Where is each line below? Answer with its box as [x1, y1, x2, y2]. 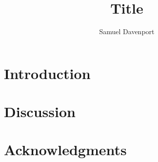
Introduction [4, 63, 91, 83]
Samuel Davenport [99, 26, 155, 37]
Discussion [4, 101, 76, 121]
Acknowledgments [4, 140, 127, 160]
